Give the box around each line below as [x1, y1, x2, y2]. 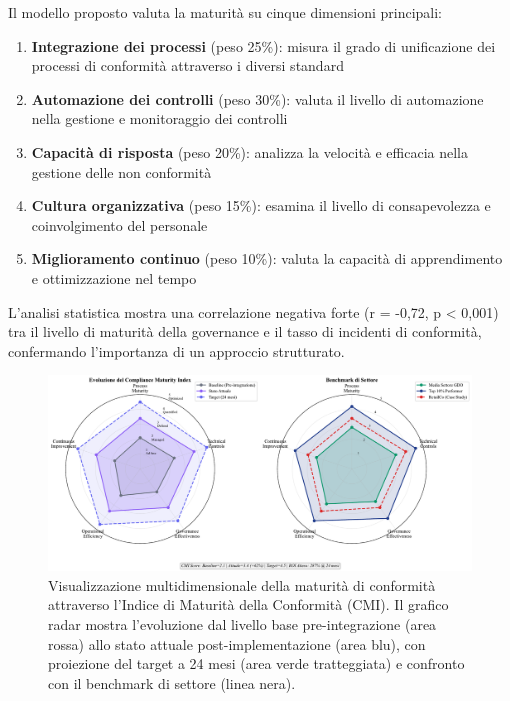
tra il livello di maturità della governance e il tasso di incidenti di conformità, [8, 321, 482, 342]
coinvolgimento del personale [31, 214, 208, 235]
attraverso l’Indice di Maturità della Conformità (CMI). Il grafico [48, 594, 449, 615]
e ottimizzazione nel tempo [31, 267, 197, 288]
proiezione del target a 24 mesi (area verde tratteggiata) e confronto [48, 653, 465, 674]
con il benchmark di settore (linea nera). [48, 672, 296, 693]
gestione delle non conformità [31, 161, 212, 182]
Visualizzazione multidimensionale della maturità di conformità [48, 574, 436, 595]
